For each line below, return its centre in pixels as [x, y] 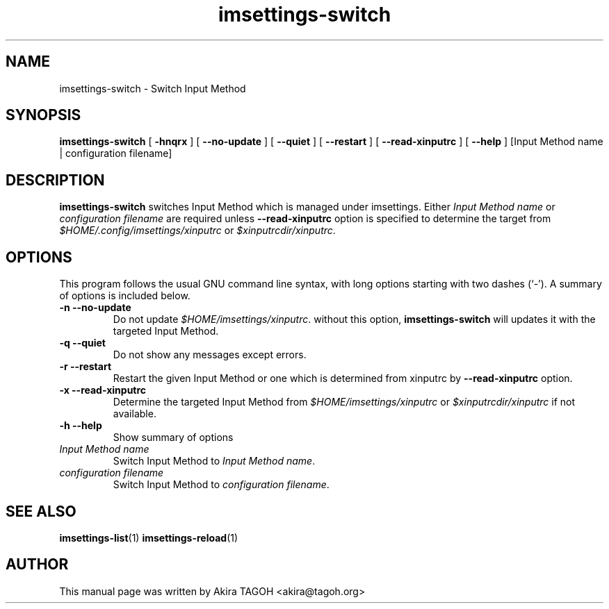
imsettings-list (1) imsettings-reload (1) [149, 537]
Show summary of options [173, 437]
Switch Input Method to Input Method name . [214, 461]
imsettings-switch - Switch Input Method [153, 88]
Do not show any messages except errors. [210, 355]
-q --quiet [82, 343]
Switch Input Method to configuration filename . [221, 485]
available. [135, 414]
